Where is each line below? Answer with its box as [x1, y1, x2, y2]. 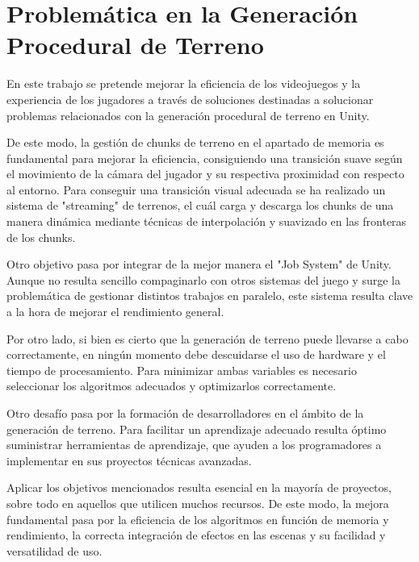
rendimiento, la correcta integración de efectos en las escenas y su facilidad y [6, 527, 386, 543]
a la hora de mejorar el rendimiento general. [6, 303, 224, 320]
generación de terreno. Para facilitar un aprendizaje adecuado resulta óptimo [6, 420, 387, 437]
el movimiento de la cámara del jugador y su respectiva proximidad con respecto [6, 165, 404, 182]
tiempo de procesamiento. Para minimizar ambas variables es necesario [6, 361, 357, 378]
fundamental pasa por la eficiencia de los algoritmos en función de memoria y [6, 510, 389, 527]
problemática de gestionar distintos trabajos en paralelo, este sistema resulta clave [6, 287, 413, 304]
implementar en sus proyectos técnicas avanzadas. [6, 452, 252, 468]
